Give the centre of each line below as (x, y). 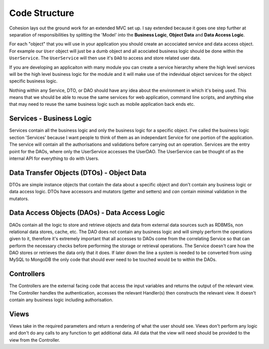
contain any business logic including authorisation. (61, 300)
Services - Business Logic (51, 119)
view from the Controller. (35, 340)
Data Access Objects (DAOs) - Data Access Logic (87, 213)
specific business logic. (33, 81)
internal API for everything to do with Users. (54, 158)
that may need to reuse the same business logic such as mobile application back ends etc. (102, 104)
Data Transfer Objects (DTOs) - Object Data (78, 173)
